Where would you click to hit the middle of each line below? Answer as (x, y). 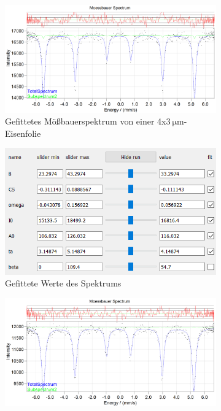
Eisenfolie (23, 133)
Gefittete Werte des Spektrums (63, 283)
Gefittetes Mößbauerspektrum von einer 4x (86, 121)
